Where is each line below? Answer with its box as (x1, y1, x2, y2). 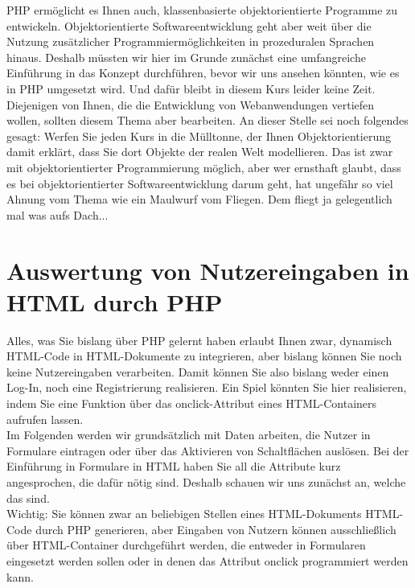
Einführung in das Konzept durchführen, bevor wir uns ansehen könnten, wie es (6, 64, 400, 81)
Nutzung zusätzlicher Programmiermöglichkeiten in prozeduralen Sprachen (6, 33, 375, 50)
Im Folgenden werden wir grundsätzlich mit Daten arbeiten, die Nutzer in (6, 426, 371, 443)
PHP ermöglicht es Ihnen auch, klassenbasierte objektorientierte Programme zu (6, 2, 398, 18)
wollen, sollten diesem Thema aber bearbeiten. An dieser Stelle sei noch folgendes (6, 112, 409, 129)
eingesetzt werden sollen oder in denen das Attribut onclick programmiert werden (6, 552, 409, 569)
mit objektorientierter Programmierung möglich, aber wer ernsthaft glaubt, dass (6, 158, 401, 175)
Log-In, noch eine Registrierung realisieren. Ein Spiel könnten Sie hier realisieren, (6, 379, 407, 396)
